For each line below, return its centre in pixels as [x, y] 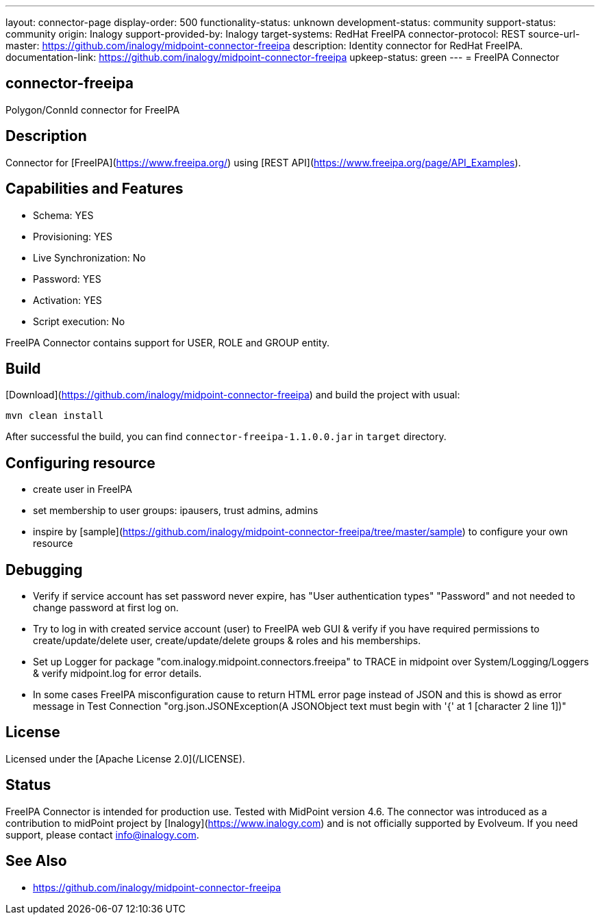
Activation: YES [67, 300]
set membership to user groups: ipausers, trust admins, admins [176, 511]
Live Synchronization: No [89, 257]
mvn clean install [55, 416]
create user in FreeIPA [83, 489]
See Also [36, 861]
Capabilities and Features [95, 189]
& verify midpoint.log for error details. [117, 674]
